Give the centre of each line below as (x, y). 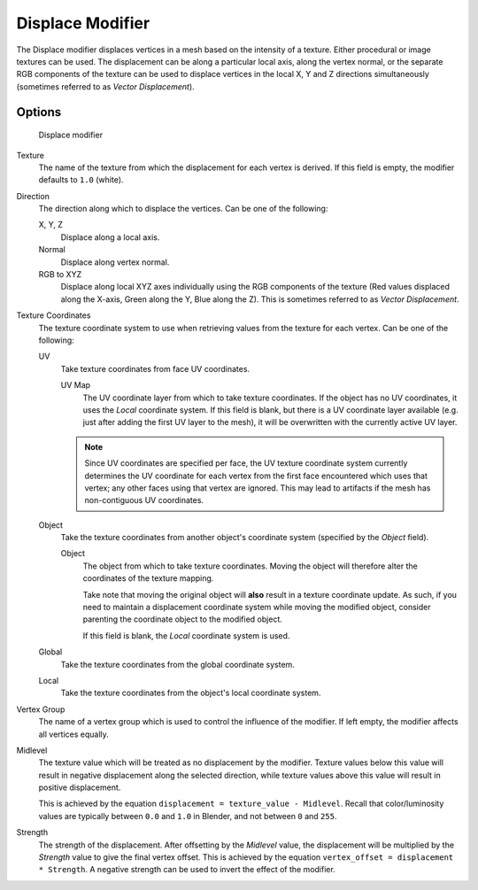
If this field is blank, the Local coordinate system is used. (186, 635)
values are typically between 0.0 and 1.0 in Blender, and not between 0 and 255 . (188, 816)
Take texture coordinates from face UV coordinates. (155, 368)
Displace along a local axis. (110, 237)
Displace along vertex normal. (115, 262)
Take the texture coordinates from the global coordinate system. (178, 664)
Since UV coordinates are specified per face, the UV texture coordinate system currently (246, 463)
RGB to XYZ (60, 275)
